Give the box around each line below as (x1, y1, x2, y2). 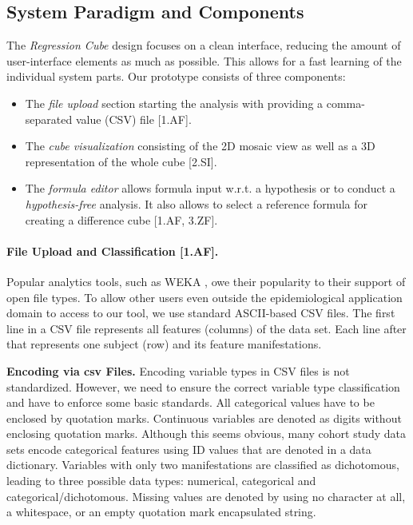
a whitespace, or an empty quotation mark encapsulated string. (6, 503, 316, 520)
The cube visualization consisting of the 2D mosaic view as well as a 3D (25, 137, 375, 154)
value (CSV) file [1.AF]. (75, 110, 192, 127)
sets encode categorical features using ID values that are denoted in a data (6, 440, 371, 457)
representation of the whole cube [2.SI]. (25, 153, 217, 169)
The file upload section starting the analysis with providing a (25, 94, 324, 111)
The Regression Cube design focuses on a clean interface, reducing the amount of (6, 37, 401, 54)
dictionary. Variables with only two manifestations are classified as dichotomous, (6, 456, 399, 473)
